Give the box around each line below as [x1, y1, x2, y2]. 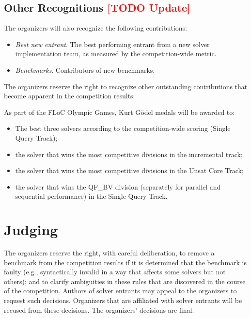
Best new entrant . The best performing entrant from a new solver [15, 39, 210, 49]
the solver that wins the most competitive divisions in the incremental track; [15, 149, 243, 159]
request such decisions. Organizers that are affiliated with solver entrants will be [4, 295, 242, 305]
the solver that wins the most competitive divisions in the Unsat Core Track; [15, 165, 244, 175]
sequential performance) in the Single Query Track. [15, 191, 168, 201]
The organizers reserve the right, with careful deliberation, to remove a [4, 248, 215, 258]
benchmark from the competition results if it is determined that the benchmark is [4, 257, 247, 267]
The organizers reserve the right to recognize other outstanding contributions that [4, 81, 248, 91]
